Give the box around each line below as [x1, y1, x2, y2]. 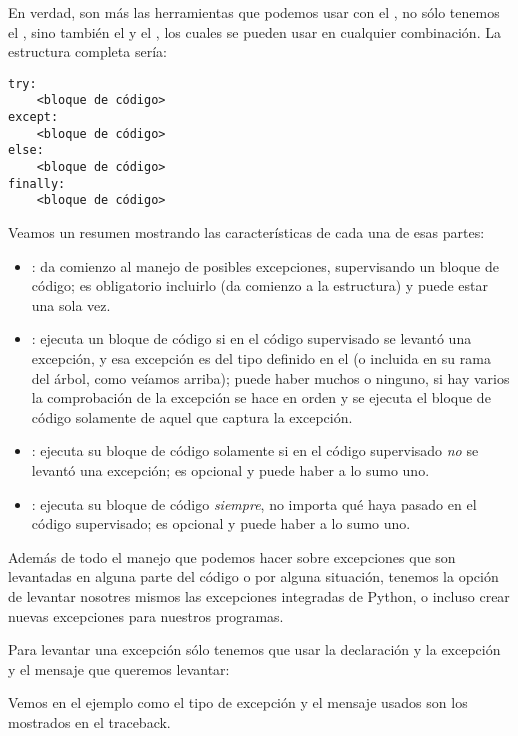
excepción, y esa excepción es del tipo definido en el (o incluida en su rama [31, 348, 491, 368]
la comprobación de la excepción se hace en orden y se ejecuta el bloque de [31, 387, 491, 408]
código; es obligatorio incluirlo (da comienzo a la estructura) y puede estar [31, 275, 488, 296]
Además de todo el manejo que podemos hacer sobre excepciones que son [8, 546, 456, 567]
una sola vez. [31, 294, 111, 315]
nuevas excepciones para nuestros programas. [8, 605, 284, 626]
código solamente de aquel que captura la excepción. [31, 406, 353, 427]
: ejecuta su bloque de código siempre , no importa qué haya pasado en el [31, 493, 477, 514]
